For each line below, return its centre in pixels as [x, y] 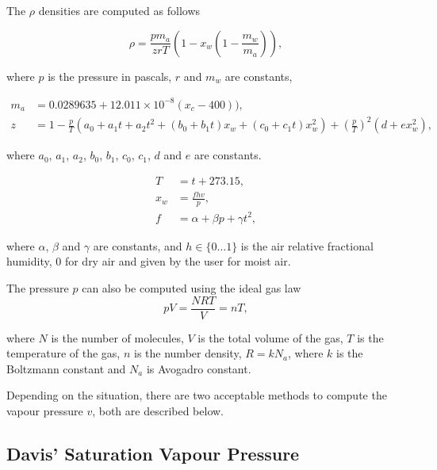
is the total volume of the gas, [270, 337]
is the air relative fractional [307, 245]
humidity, [29, 261]
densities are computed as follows [119, 10]
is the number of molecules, [117, 337]
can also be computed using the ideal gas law [192, 287]
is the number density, [188, 353]
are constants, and [138, 245]
